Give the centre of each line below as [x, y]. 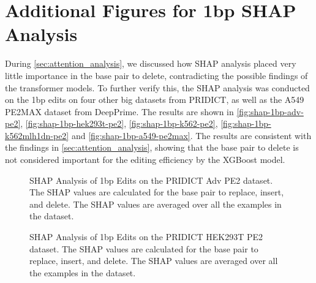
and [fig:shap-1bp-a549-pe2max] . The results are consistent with [191, 135]
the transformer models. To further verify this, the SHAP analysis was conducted [157, 87]
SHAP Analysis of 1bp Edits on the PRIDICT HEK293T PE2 [146, 237]
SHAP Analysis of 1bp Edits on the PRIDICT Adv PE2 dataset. [151, 180]
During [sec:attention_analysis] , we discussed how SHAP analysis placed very [151, 63]
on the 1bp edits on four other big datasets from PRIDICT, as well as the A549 [155, 100]
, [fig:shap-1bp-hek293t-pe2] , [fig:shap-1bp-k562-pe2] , [119, 123]
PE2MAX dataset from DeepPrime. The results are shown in [119, 111]
